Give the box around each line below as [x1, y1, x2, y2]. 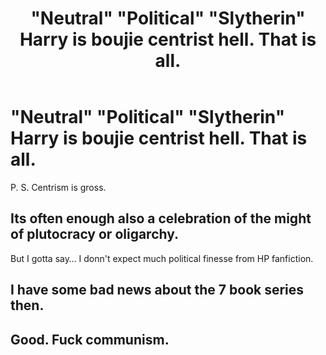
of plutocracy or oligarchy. [10, 226, 180, 243]
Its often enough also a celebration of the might [10, 210, 312, 227]
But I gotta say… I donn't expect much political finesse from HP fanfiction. [10, 252, 314, 264]
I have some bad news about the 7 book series [10, 282, 305, 299]
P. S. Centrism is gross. [10, 181, 107, 193]
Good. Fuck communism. [10, 331, 170, 348]
